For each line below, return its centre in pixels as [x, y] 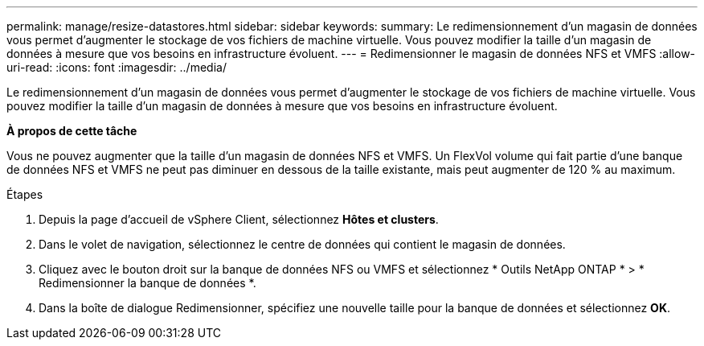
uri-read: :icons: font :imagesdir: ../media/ [117, 67]
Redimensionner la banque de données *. [147, 283]
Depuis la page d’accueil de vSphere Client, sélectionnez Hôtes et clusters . [239, 219]
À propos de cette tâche [72, 131]
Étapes [25, 194]
